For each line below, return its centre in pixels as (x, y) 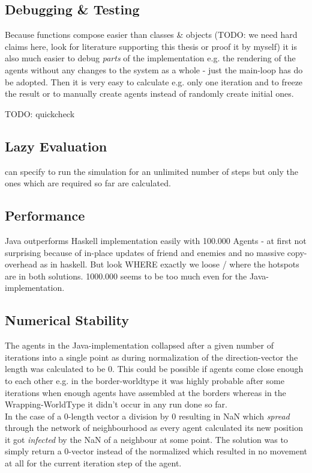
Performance (45, 215)
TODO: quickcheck (40, 113)
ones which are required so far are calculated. (88, 183)
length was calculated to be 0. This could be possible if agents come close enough (154, 369)
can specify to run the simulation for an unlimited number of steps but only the (151, 171)
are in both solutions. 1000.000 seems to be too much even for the (126, 276)
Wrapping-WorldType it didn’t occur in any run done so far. (116, 404)
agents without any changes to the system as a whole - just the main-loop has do (154, 69)
